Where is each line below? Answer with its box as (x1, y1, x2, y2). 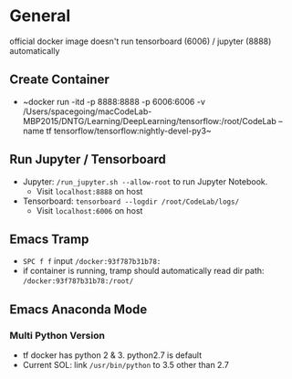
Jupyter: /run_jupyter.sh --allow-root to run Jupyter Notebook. (22, 175, 268, 187)
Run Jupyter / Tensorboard (9, 152, 167, 167)
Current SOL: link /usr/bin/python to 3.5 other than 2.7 (22, 360, 230, 371)
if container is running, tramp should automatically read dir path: (22, 266, 265, 277)
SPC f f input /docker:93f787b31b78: (22, 256, 162, 267)
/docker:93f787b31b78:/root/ (22, 277, 134, 286)
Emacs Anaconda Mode (9, 301, 148, 317)
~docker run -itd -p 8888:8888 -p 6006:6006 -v (22, 96, 205, 107)
